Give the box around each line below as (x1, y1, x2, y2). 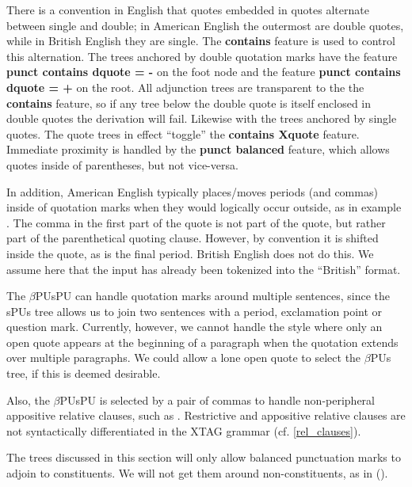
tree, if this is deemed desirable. (6, 365, 161, 382)
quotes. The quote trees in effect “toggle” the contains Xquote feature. (6, 125, 360, 142)
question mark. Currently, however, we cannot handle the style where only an (6, 318, 383, 335)
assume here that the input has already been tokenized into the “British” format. (6, 261, 401, 277)
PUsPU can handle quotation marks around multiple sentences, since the (35, 287, 391, 304)
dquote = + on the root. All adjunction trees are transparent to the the (6, 78, 364, 95)
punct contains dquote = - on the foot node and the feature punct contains (6, 63, 401, 80)
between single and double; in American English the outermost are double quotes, (6, 17, 404, 33)
